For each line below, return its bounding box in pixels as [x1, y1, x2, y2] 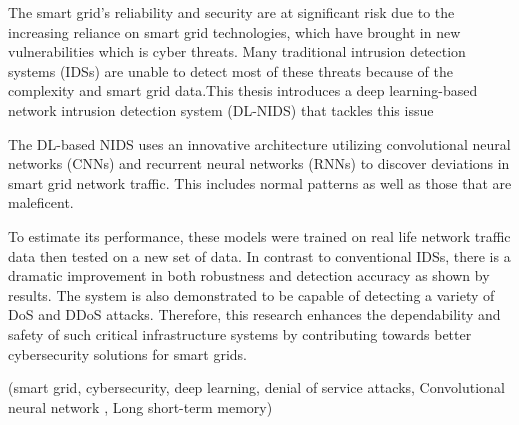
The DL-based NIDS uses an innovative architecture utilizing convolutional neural [8, 133, 511, 154]
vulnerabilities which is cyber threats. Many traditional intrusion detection [8, 41, 466, 62]
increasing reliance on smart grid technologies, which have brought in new [8, 21, 461, 42]
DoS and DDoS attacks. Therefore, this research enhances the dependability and [8, 304, 501, 325]
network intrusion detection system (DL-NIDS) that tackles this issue [8, 99, 434, 120]
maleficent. [8, 192, 74, 213]
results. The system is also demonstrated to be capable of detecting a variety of [8, 284, 495, 305]
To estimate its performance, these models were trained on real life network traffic [8, 225, 511, 246]
